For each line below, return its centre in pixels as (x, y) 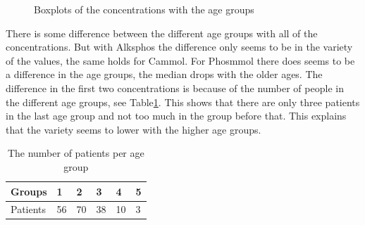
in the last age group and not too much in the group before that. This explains (176, 116)
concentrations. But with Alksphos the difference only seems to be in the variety (179, 47)
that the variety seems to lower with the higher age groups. (134, 129)
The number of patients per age (76, 153)
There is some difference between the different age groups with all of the (162, 33)
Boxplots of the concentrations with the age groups (144, 9)
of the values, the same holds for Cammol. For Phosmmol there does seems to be (180, 60)
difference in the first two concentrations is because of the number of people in (175, 88)
